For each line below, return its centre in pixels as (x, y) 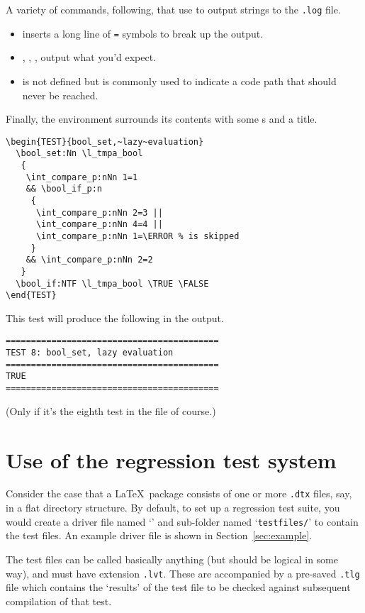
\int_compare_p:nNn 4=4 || (99, 225)
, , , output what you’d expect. (89, 57)
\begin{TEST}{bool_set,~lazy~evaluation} (105, 142)
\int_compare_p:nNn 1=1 (82, 177)
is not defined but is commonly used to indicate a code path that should (179, 81)
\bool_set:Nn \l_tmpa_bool (79, 154)
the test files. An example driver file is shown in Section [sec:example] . (159, 535)
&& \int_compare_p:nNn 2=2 (89, 260)
